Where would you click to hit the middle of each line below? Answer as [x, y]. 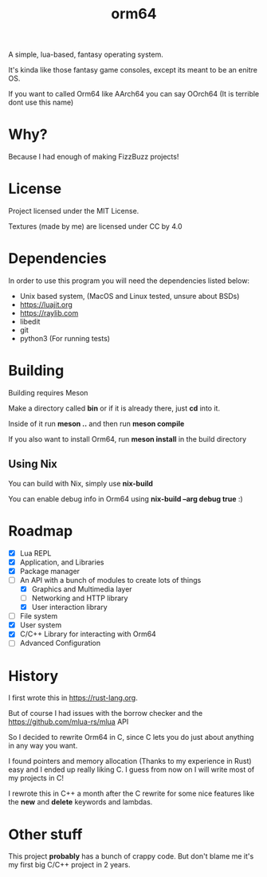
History [33, 676]
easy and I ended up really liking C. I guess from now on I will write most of [132, 769]
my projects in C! [36, 778]
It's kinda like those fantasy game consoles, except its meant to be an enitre [133, 70]
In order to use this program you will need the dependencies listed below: [129, 281]
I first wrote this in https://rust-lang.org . [73, 698]
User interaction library [69, 608]
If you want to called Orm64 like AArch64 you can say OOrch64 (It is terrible [134, 94]
